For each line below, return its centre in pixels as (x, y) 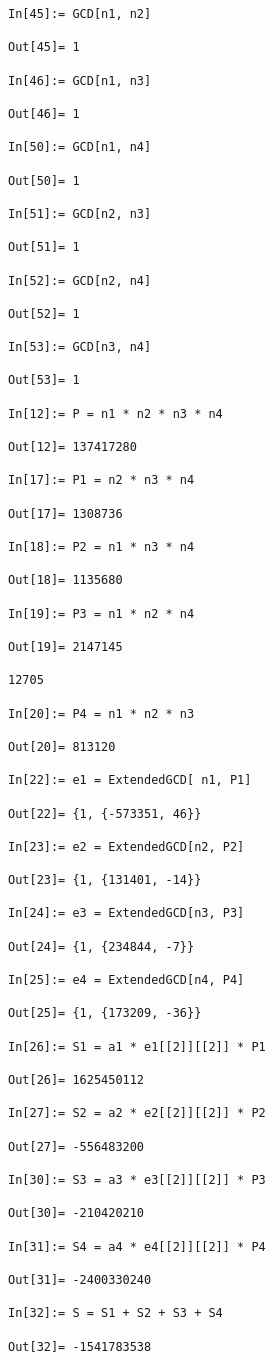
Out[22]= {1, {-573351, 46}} (105, 813)
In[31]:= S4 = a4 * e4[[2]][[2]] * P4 (137, 1246)
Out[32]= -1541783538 (80, 1346)
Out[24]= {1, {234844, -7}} (101, 946)
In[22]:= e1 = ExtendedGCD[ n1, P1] (130, 780)
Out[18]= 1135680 (65, 580)
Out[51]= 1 (44, 247)
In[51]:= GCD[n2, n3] (80, 213)
